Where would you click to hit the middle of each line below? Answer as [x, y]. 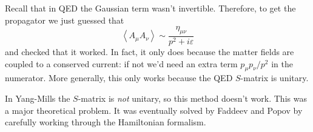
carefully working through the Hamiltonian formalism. [106, 122]
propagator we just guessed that [65, 20]
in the [282, 63]
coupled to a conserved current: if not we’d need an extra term [121, 63]
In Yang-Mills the [38, 98]
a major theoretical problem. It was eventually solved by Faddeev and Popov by [154, 110]
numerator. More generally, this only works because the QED [119, 78]
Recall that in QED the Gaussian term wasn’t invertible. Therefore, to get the [150, 8]
